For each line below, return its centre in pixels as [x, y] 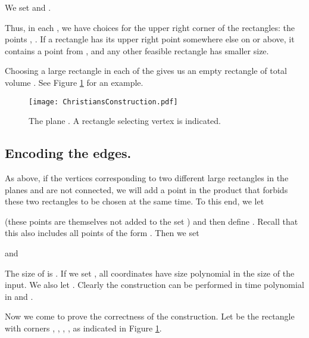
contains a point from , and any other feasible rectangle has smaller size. [137, 50]
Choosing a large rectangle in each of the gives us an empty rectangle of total [146, 71]
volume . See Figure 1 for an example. [74, 82]
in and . [19, 296]
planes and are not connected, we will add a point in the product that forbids [146, 189]
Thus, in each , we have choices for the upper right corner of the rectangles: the [150, 27]
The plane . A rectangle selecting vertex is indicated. [125, 121]
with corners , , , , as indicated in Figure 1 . [83, 328]
